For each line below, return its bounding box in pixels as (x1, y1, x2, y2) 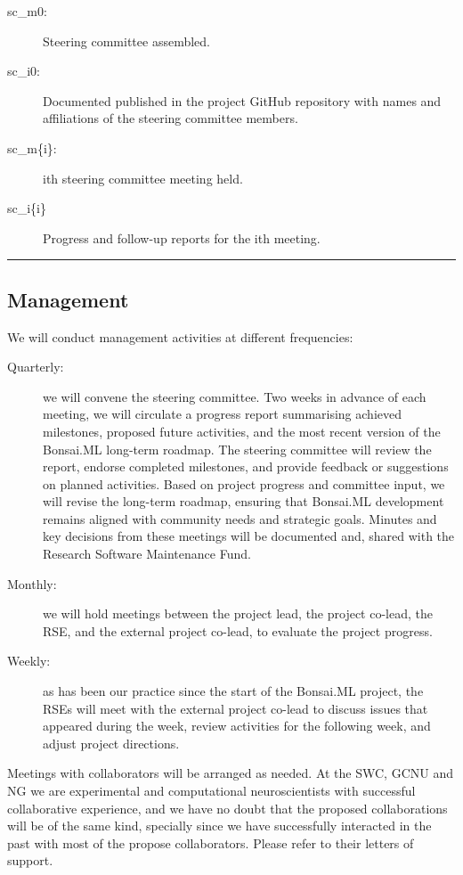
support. (7, 851, 53, 870)
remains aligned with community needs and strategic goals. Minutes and (43, 509, 437, 527)
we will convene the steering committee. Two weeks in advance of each (43, 387, 426, 405)
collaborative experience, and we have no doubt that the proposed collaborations (7, 798, 448, 817)
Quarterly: (7, 357, 64, 376)
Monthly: (7, 574, 57, 593)
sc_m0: (7, 2, 47, 20)
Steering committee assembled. (43, 31, 210, 50)
